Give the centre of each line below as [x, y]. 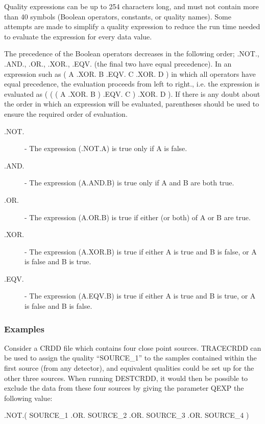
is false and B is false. [58, 306]
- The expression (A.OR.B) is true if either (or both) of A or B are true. [138, 217]
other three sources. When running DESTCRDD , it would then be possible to [126, 378]
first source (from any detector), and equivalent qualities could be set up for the [129, 368]
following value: [28, 398]
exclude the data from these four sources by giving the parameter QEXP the [124, 388]
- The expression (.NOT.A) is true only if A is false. [106, 148]
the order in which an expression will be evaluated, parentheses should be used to [132, 104]
